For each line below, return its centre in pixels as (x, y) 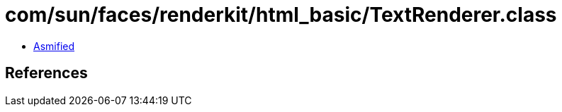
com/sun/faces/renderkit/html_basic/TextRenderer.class (281, 15)
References (46, 73)
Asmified (54, 46)
